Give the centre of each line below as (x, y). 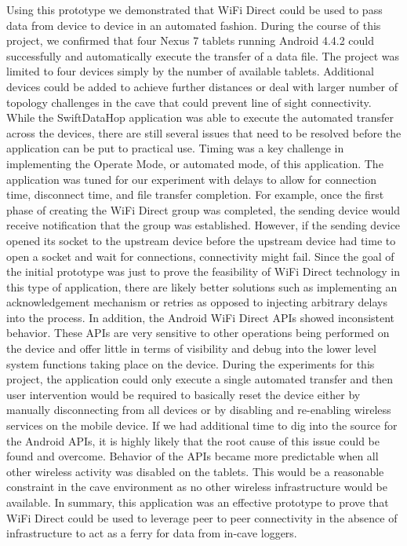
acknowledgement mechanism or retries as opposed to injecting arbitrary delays (197, 302)
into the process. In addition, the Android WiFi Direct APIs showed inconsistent (201, 317)
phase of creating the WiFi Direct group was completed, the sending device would (203, 209)
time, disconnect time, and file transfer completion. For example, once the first (195, 194)
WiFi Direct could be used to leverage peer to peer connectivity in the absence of (202, 517)
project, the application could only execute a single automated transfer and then (200, 379)
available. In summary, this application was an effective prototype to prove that (198, 502)
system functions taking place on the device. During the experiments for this (191, 363)
